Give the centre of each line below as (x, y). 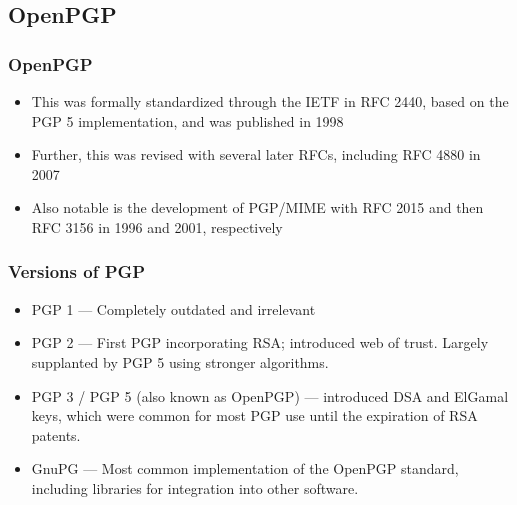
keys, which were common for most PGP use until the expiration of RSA (254, 415)
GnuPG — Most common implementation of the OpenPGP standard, (245, 468)
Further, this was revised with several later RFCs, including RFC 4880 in (256, 154)
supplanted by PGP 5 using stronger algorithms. (180, 361)
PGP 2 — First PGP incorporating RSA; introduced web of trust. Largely (260, 342)
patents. (56, 434)
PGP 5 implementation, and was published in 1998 (187, 120)
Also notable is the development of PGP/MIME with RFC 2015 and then (257, 207)
